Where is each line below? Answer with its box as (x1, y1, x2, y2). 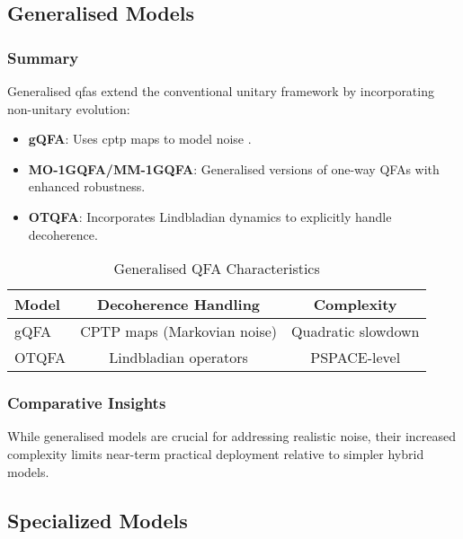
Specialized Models (7, 506, 188, 534)
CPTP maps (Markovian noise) (80, 321, 278, 342)
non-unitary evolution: (7, 99, 130, 118)
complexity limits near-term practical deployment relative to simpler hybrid (7, 444, 424, 463)
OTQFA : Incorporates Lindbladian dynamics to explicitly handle (28, 207, 392, 225)
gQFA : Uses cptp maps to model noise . (28, 129, 252, 148)
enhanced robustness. (28, 177, 146, 196)
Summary (7, 46, 79, 68)
